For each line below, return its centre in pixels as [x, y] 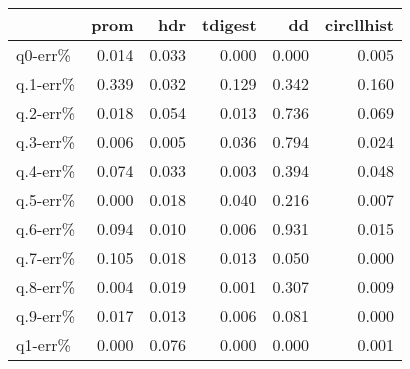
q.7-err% [46, 257]
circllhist [359, 24]
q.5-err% [46, 199]
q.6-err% [46, 228]
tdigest [229, 24]
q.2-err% [46, 112]
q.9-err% [46, 315]
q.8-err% [46, 286]
